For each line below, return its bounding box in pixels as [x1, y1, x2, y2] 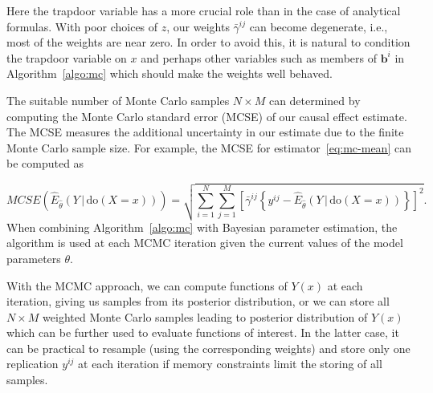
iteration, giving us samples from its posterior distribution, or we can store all [6, 293, 390, 310]
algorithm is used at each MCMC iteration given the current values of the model [6, 234, 403, 251]
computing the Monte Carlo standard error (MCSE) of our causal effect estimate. [6, 107, 407, 124]
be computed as [6, 155, 84, 172]
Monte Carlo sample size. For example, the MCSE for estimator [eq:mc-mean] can [6, 139, 411, 156]
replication [6, 355, 59, 372]
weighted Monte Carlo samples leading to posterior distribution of [43, 308, 368, 325]
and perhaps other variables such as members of [141, 49, 377, 66]
